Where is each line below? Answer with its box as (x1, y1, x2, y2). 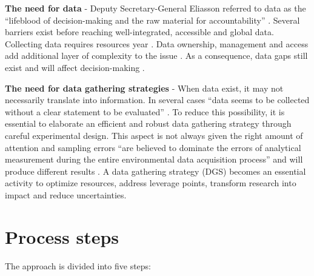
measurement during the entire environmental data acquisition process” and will (5, 153, 303, 166)
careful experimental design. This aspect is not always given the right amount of (5, 129, 303, 141)
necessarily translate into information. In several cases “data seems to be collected (5, 93, 310, 106)
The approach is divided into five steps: (5, 259, 151, 272)
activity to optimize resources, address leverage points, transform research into (5, 177, 296, 189)
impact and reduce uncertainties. (5, 188, 127, 201)
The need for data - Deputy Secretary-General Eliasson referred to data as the (5, 2, 306, 14)
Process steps (5, 224, 119, 249)
